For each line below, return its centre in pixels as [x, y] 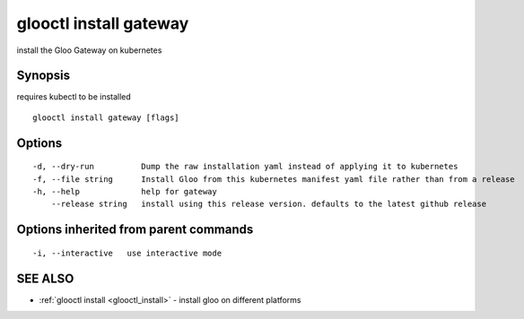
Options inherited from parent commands [135, 230]
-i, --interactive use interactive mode [127, 253]
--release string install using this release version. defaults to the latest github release [269, 204]
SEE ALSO [45, 278]
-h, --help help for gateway [125, 192]
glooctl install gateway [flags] [106, 117]
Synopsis [44, 76]
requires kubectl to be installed [74, 97]
